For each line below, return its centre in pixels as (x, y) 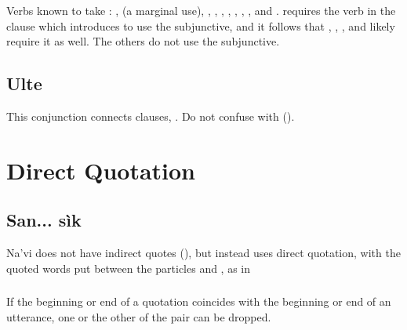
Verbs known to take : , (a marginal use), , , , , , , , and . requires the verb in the (201, 10)
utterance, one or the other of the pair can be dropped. (139, 316)
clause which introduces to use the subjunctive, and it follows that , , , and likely (201, 25)
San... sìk (44, 220)
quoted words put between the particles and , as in (129, 268)
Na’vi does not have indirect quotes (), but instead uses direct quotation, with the (203, 253)
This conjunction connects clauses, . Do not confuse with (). (151, 116)
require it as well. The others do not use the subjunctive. (143, 41)
